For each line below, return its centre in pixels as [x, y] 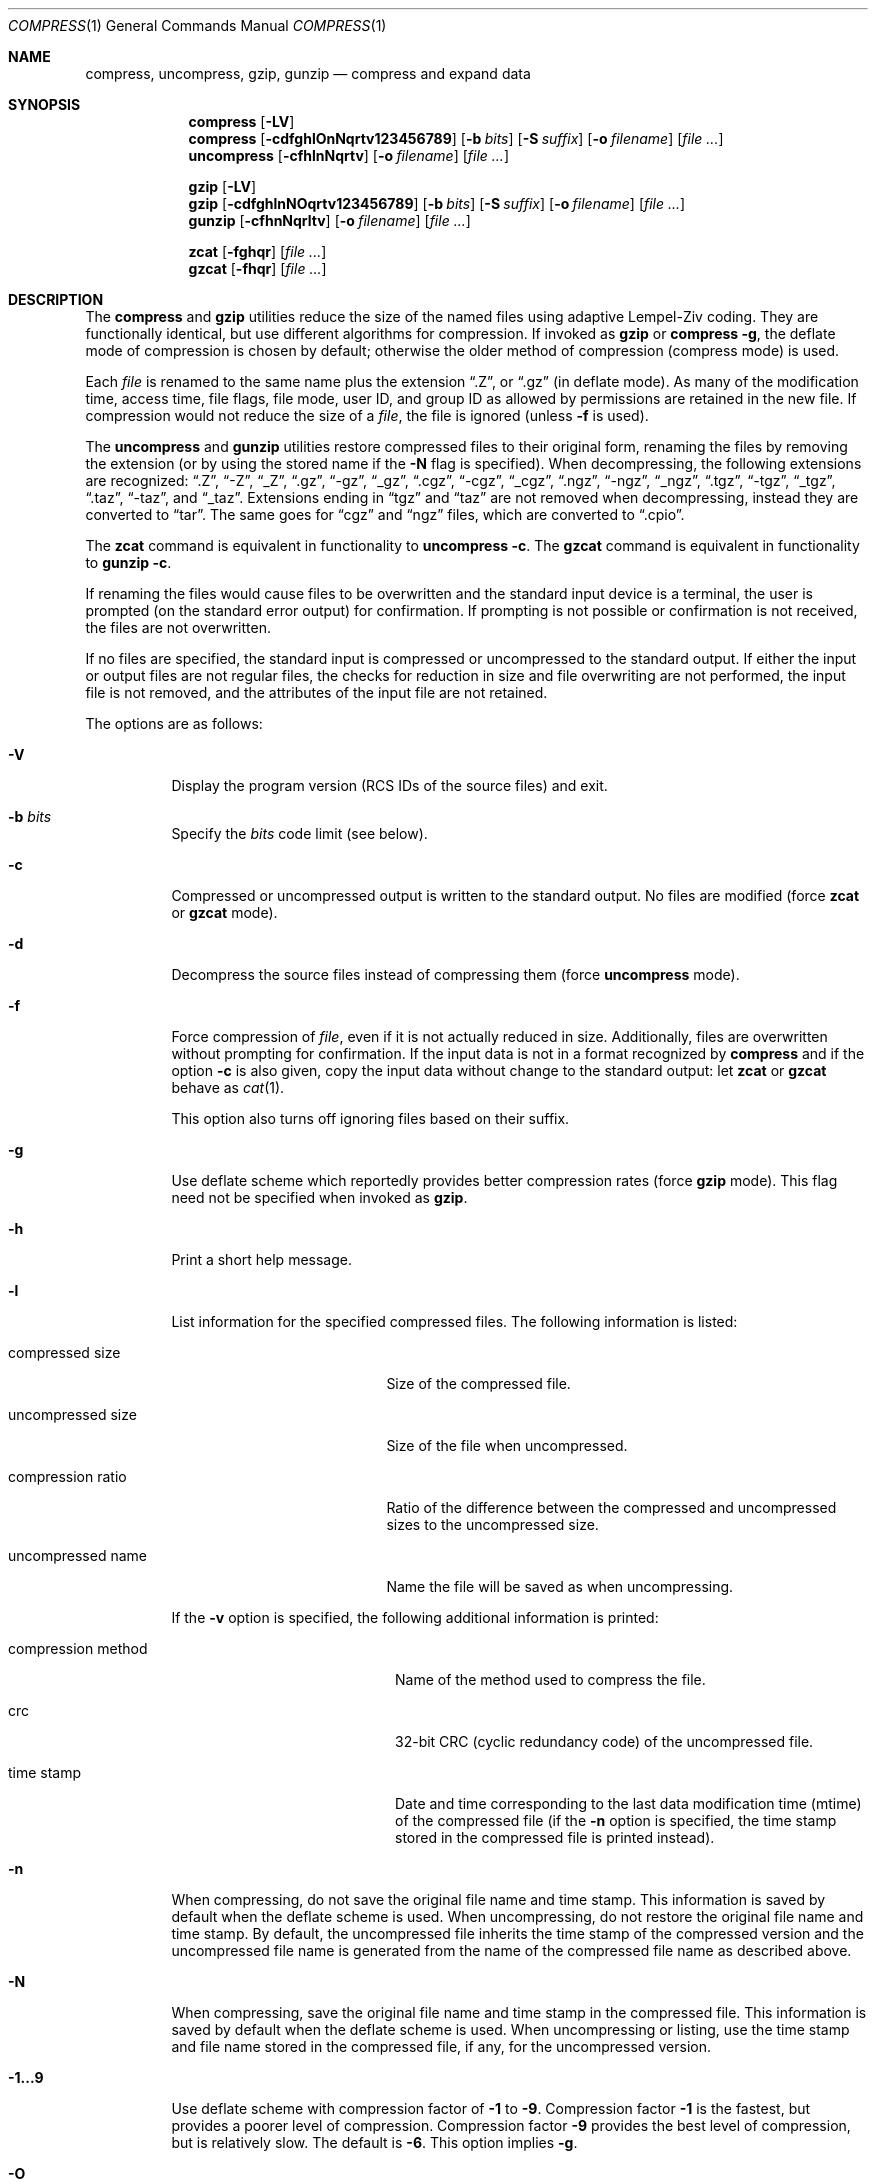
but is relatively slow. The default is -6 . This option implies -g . [374, 2142]
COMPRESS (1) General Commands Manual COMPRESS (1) [197, 25]
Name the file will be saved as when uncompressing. [560, 1586]
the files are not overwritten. [178, 627]
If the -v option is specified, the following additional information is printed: [415, 1617]
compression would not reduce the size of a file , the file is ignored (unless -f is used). [367, 415]
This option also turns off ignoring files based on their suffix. [370, 1118]
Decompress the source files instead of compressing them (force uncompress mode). [455, 974]
